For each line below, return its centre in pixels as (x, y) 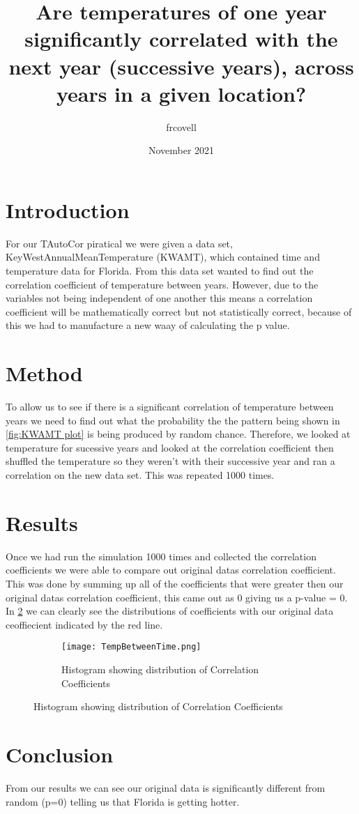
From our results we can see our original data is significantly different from (166, 787)
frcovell (181, 126)
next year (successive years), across (181, 66)
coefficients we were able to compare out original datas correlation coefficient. (171, 570)
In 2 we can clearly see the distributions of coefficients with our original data (170, 611)
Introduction (68, 209)
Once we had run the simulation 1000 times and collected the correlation (161, 556)
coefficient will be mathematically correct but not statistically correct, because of (179, 311)
